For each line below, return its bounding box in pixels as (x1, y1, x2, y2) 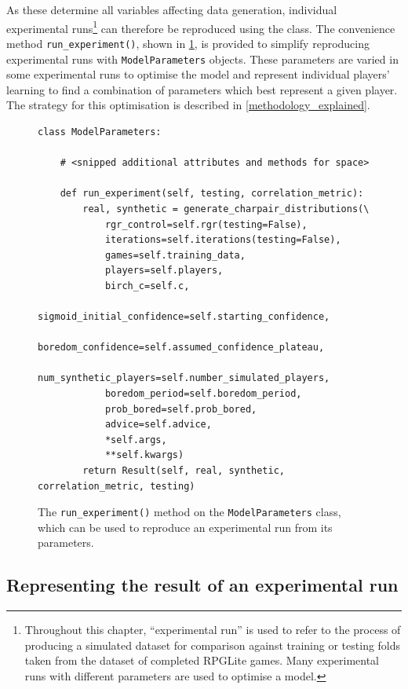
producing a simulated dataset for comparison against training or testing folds (24, 636, 401, 653)
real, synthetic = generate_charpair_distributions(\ (82, 203, 370, 214)
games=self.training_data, (104, 249, 246, 261)
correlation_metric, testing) (38, 480, 195, 492)
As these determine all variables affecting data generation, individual (6, 2, 337, 17)
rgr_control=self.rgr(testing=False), (104, 218, 308, 230)
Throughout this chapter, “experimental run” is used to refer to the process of (24, 621, 401, 638)
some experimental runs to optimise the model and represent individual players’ (6, 66, 390, 82)
